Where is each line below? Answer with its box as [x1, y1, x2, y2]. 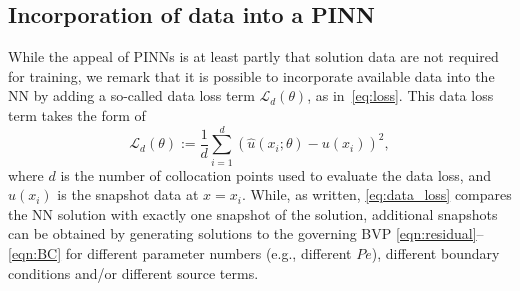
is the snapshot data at [57, 184, 199, 205]
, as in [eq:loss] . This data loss [307, 85, 494, 106]
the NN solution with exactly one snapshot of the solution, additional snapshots [8, 203, 498, 224]
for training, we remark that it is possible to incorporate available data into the [8, 65, 495, 86]
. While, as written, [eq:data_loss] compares [241, 184, 512, 205]
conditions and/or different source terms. [8, 262, 259, 283]
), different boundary [371, 243, 500, 264]
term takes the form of [8, 104, 146, 125]
